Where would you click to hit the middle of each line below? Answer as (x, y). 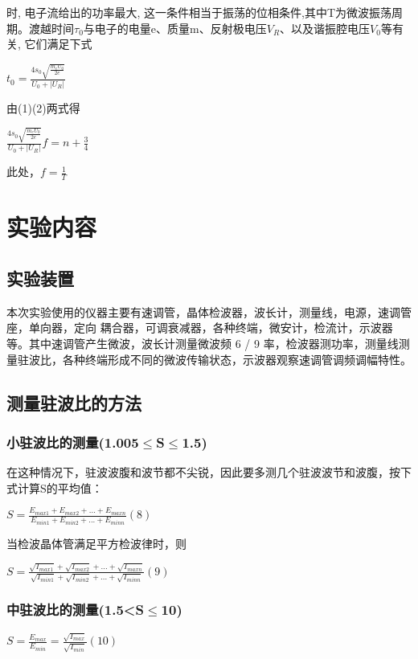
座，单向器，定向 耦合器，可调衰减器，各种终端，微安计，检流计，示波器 (200, 327)
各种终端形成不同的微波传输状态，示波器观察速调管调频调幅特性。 (237, 359)
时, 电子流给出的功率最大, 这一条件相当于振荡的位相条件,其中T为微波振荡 (199, 12)
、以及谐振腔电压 (325, 28)
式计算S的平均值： (55, 487)
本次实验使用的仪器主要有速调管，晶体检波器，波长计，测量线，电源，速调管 (209, 311)
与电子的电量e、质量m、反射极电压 (175, 28)
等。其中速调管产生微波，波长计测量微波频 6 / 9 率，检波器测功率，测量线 (203, 343)
